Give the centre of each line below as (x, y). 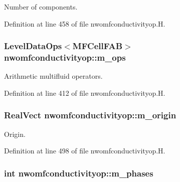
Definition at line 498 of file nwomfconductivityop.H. (85, 151)
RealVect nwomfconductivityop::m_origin (90, 115)
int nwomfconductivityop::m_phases (79, 173)
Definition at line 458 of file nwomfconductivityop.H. (85, 23)
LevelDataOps (33, 46)
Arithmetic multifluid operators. (53, 76)
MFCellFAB (98, 46)
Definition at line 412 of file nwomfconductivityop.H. (85, 93)
